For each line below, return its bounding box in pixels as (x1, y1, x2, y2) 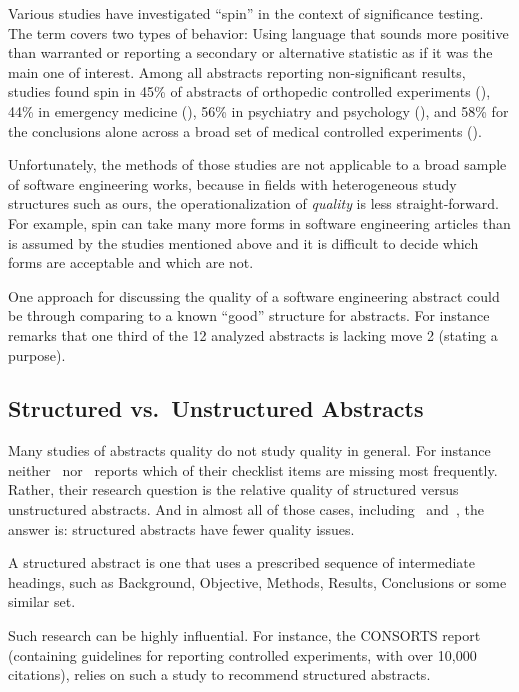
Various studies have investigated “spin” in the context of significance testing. (8, 3, 484, 23)
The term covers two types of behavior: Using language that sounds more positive (8, 22, 509, 43)
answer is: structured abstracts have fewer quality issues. (8, 518, 355, 539)
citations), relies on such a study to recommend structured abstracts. (8, 664, 431, 685)
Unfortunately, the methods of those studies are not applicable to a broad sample (8, 154, 507, 175)
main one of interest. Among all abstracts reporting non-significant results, (8, 61, 466, 82)
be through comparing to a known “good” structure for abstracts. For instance (8, 305, 490, 326)
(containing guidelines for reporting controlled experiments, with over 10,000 (8, 644, 477, 665)
